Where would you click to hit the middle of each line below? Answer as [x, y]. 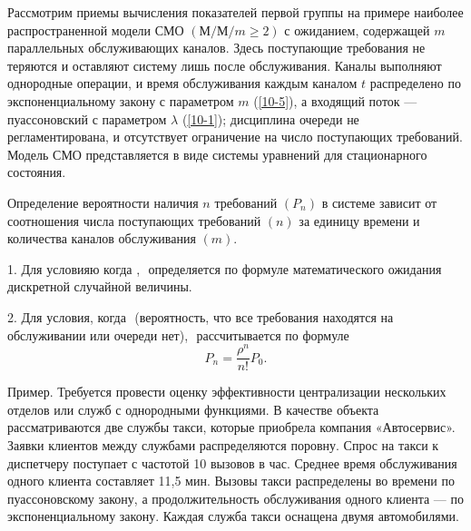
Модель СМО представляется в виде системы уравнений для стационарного [217, 154]
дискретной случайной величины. [100, 286]
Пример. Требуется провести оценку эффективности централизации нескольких [227, 392]
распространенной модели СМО [96, 29]
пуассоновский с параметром [87, 118]
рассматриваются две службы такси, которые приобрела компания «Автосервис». [231, 427]
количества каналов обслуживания [102, 238]
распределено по [415, 83]
